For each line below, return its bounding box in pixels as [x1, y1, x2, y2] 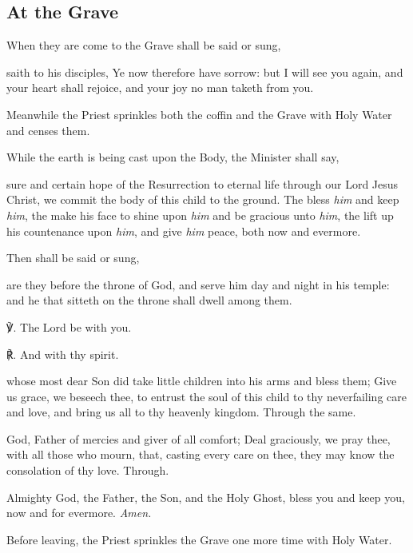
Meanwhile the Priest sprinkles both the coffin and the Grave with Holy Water [6, 105, 392, 122]
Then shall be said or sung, [6, 249, 140, 266]
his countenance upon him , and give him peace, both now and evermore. [6, 222, 361, 239]
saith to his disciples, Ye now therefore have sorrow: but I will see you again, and [6, 63, 403, 80]
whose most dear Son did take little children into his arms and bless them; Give [6, 372, 397, 389]
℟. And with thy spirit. [6, 345, 119, 362]
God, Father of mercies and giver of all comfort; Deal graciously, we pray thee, [6, 430, 391, 447]
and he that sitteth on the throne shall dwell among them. [6, 292, 292, 308]
